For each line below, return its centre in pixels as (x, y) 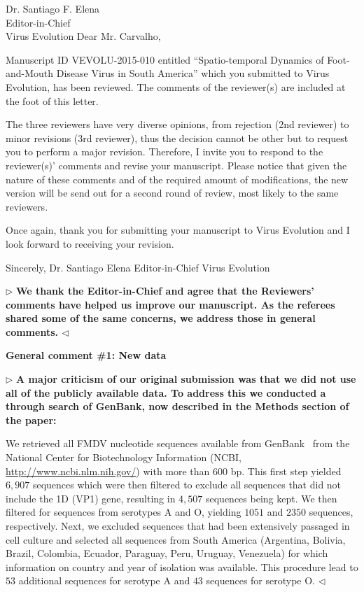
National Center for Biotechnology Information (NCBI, (124, 457)
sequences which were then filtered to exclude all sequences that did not (187, 485)
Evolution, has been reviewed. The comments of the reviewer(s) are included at (176, 86)
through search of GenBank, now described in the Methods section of (177, 406)
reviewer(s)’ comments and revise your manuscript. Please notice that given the (176, 165)
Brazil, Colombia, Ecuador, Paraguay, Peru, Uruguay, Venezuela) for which (167, 553)
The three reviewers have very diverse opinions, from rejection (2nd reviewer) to (177, 124)
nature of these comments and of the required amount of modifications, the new (177, 179)
